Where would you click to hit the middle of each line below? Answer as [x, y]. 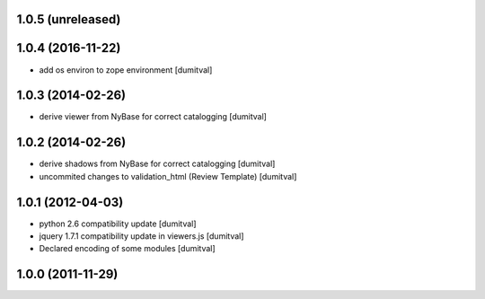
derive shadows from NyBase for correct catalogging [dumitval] [157, 164]
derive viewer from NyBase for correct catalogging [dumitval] [153, 117]
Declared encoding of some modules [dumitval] [127, 249]
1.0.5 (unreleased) [69, 19]
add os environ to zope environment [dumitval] [126, 70]
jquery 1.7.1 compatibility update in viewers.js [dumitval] [141, 236]
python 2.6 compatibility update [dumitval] [118, 224]
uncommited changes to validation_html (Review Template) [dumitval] [168, 176]
